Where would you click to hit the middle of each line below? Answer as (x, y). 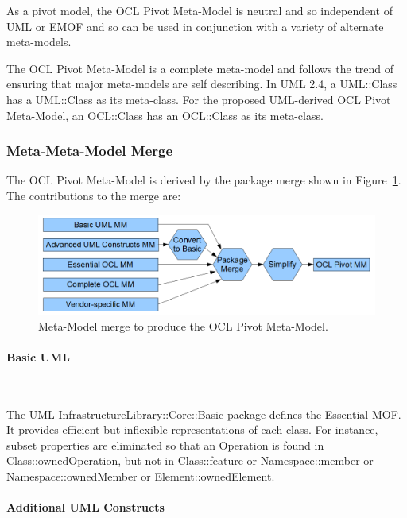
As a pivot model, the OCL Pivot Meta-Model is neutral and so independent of (200, 10)
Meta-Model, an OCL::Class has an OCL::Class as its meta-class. (165, 115)
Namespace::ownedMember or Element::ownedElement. (141, 476)
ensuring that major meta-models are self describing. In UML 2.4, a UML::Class (202, 84)
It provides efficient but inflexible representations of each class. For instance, (192, 429)
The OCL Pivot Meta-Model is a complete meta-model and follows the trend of (200, 68)
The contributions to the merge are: (94, 195)
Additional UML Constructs (85, 507)
